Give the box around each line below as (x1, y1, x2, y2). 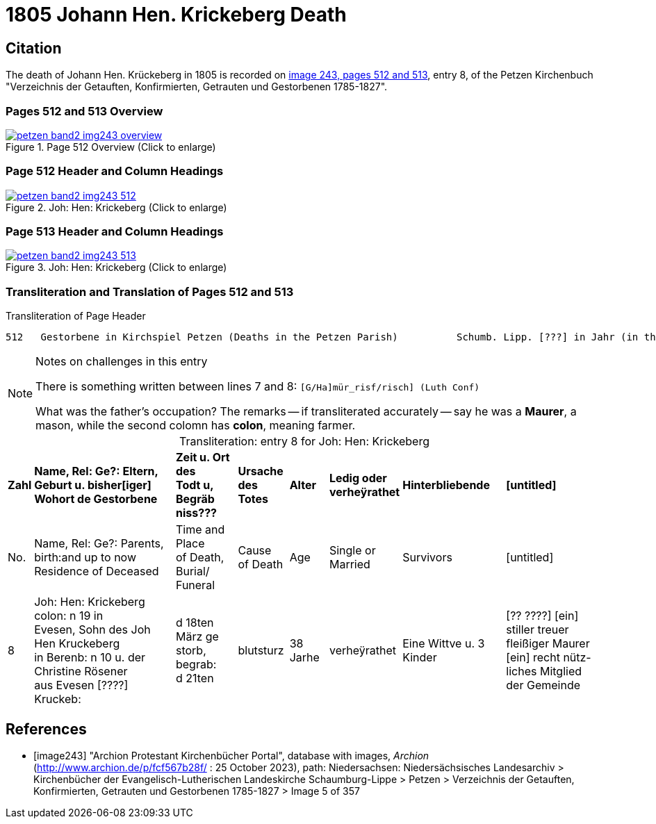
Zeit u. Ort (175, 450, 230, 465)
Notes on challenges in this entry (35, 354, 208, 369)
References (6, 720, 87, 738)
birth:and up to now (34, 550, 136, 565)
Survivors (402, 550, 452, 565)
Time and (175, 522, 225, 537)
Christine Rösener (34, 664, 128, 679)
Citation (6, 39, 62, 57)
